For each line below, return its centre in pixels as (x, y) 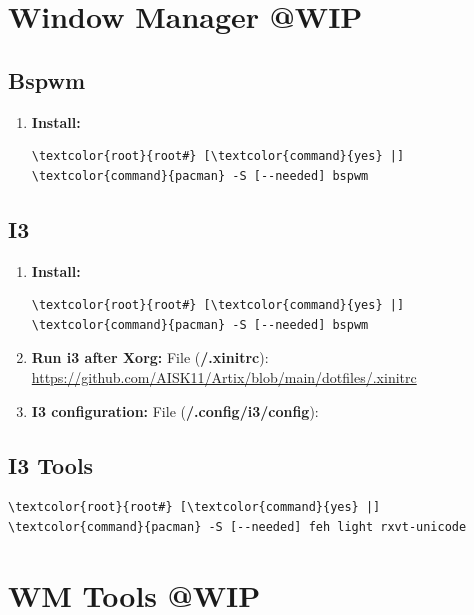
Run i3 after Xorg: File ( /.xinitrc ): (150, 357)
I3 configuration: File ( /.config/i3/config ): (175, 410)
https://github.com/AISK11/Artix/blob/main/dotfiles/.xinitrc (224, 376)
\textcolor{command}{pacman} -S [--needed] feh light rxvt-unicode (237, 526)
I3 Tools (51, 464)
